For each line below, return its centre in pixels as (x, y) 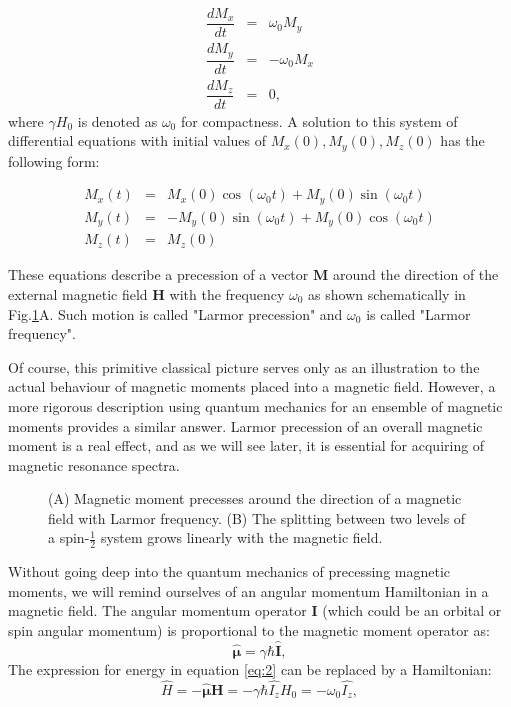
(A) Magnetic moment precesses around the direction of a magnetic (255, 498)
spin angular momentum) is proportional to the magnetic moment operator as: (249, 630)
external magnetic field (78, 293)
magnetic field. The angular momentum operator (157, 610)
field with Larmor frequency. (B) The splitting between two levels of (257, 517)
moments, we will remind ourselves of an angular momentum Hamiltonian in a (248, 590)
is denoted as (117, 120)
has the (462, 140)
